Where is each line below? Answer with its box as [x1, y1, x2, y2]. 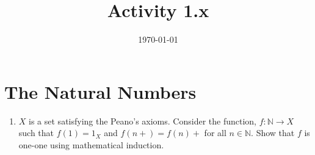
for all [204, 126, 226, 139]
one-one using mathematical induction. [18, 138, 164, 151]
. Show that [251, 126, 295, 139]
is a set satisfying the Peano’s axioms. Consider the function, [29, 114, 256, 127]
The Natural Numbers [4, 79, 197, 104]
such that [18, 126, 54, 139]
